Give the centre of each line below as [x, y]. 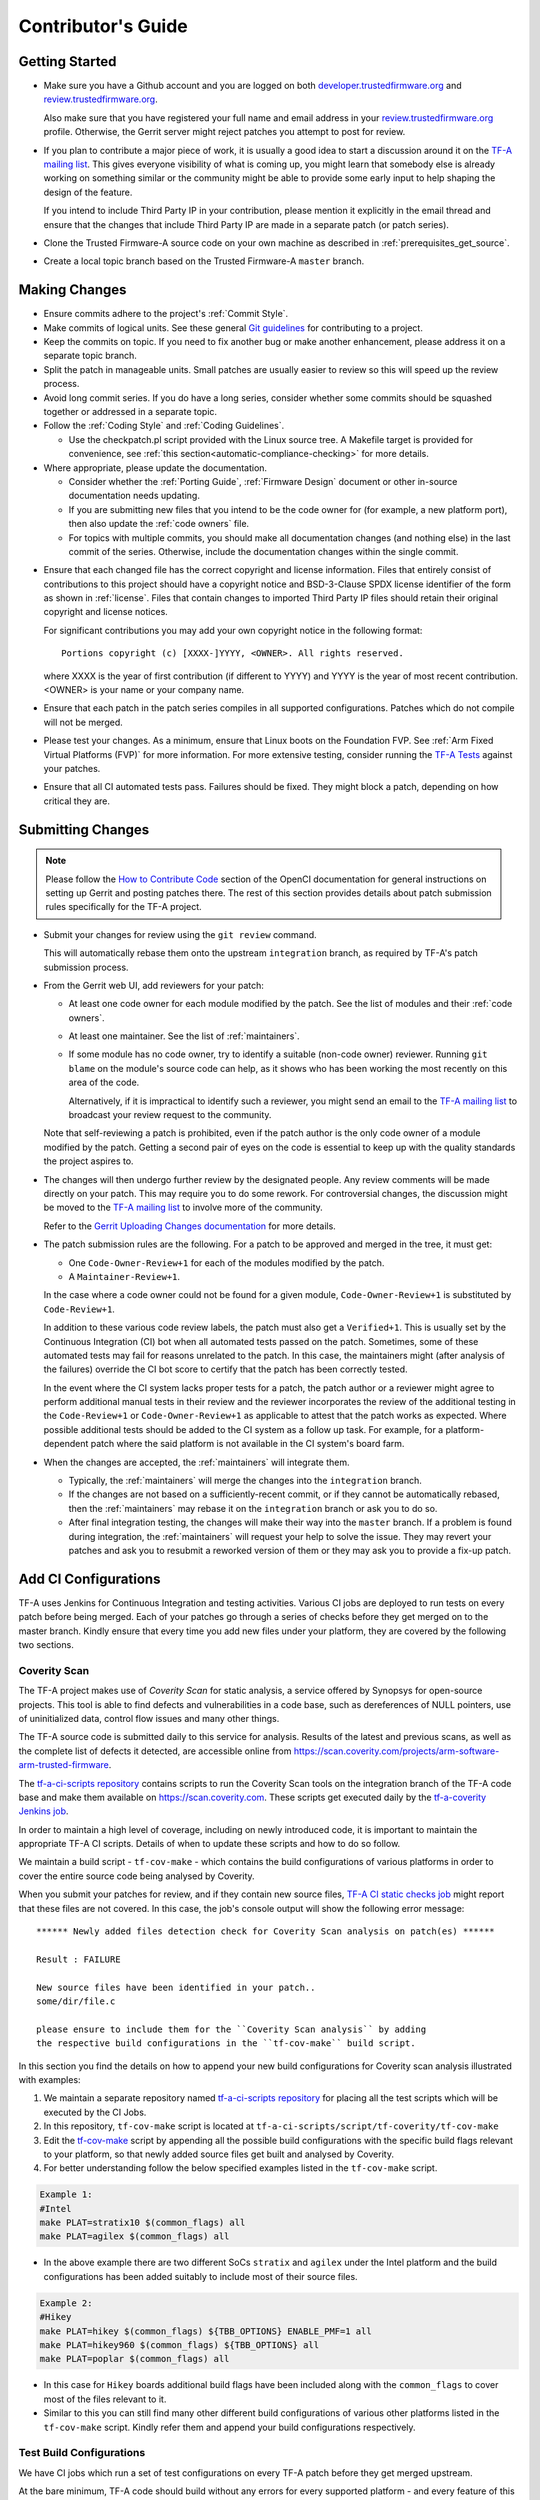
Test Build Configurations [82, 2453]
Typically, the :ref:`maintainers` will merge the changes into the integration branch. [245, 1481]
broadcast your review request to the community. [170, 1115]
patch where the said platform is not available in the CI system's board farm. [247, 1444]
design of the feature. [88, 192]
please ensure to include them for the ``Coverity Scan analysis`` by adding [231, 2029]
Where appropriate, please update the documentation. [155, 467]
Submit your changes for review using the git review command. [180, 934]
